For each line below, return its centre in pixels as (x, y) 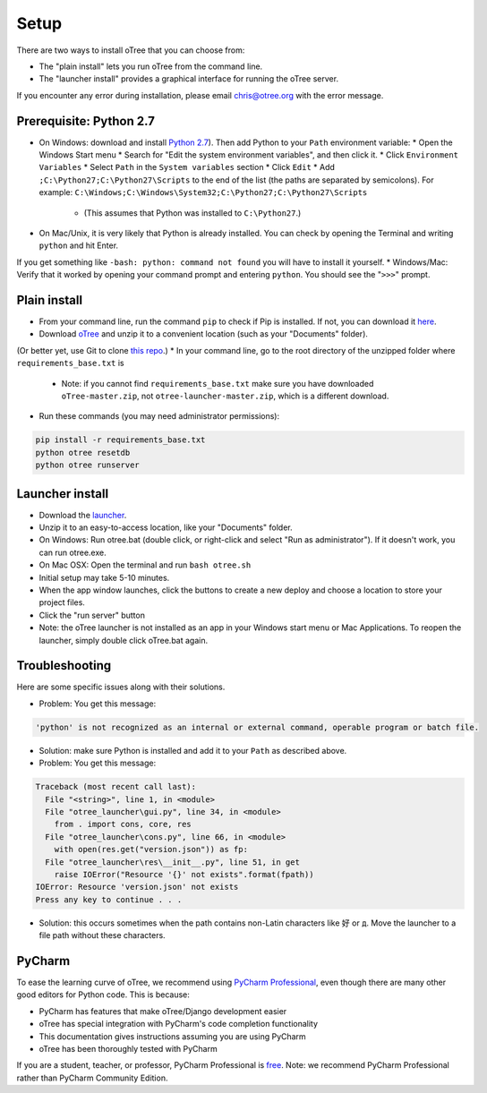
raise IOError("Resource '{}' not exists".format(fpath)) (184, 874)
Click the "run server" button (92, 615)
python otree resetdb (83, 453)
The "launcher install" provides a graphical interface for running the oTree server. (189, 79)
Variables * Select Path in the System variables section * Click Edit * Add (187, 167)
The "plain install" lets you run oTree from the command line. (151, 66)
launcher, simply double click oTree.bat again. (124, 640)
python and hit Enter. (79, 245)
